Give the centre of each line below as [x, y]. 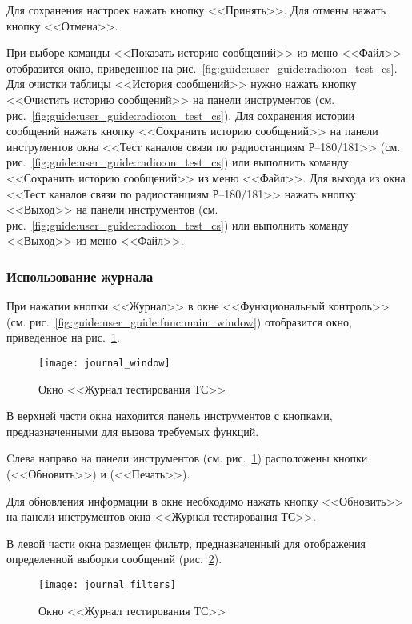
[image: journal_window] [104, 363]
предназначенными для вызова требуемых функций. [133, 431]
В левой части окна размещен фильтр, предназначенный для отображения [186, 543]
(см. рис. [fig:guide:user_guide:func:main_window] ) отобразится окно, [179, 321]
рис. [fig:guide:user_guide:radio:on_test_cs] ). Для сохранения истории [181, 115]
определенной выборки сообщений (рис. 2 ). [114, 559]
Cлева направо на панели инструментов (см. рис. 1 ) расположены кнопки [187, 458]
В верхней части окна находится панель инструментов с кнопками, [170, 416]
